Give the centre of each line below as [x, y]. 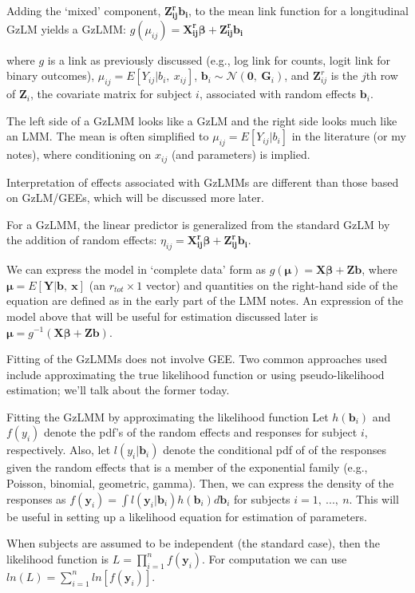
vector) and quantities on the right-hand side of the [272, 285]
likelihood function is [58, 558]
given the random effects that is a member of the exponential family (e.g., [187, 467]
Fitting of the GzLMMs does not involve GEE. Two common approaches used [197, 359]
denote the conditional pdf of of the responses [275, 450]
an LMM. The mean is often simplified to [108, 136]
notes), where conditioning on [79, 154]
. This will [374, 498]
